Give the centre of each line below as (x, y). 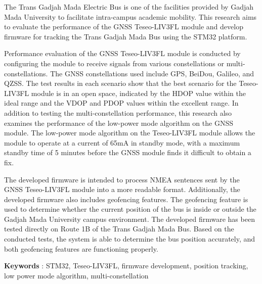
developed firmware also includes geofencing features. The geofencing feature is (126, 199)
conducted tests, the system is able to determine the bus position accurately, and (130, 239)
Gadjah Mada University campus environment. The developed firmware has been (129, 219)
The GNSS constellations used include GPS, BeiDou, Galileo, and (152, 73)
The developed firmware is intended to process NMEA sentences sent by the (122, 179)
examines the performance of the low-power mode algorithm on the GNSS (119, 123)
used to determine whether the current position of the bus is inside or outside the (130, 209)
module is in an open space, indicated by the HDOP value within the (138, 93)
